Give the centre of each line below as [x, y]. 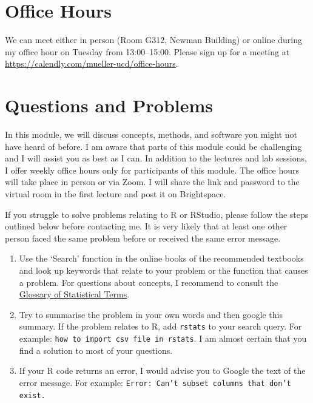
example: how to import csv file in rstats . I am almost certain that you [163, 338]
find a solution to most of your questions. [96, 350]
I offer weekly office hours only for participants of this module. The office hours [152, 170]
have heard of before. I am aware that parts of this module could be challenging [153, 146]
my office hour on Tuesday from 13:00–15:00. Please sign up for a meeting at [147, 51]
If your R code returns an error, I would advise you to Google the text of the [162, 371]
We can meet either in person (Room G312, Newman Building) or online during [153, 40]
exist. [32, 395]
